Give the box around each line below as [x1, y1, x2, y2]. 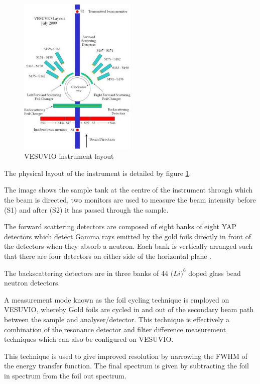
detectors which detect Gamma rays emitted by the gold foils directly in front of [4, 231, 251, 241]
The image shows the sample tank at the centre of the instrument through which [4, 184, 253, 195]
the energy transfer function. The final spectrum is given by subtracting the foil [4, 360, 249, 371]
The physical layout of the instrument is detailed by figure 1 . [4, 167, 191, 178]
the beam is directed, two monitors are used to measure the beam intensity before [4, 195, 256, 205]
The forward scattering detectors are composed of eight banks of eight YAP [4, 221, 237, 232]
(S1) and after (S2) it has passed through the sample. [4, 204, 169, 215]
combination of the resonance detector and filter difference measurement [4, 324, 226, 334]
